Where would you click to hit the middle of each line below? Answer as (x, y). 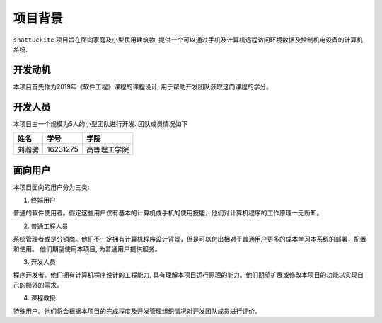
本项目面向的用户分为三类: (51, 187)
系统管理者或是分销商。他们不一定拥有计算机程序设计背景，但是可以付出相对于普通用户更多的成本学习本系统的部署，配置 (190, 239)
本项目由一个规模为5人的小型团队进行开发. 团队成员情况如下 (100, 123)
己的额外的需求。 (38, 285)
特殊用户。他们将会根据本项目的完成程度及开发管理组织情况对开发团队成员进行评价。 (137, 311)
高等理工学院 (108, 150)
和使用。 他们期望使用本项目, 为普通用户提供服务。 (87, 249)
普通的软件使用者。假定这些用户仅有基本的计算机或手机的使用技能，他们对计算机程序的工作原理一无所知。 (168, 213)
